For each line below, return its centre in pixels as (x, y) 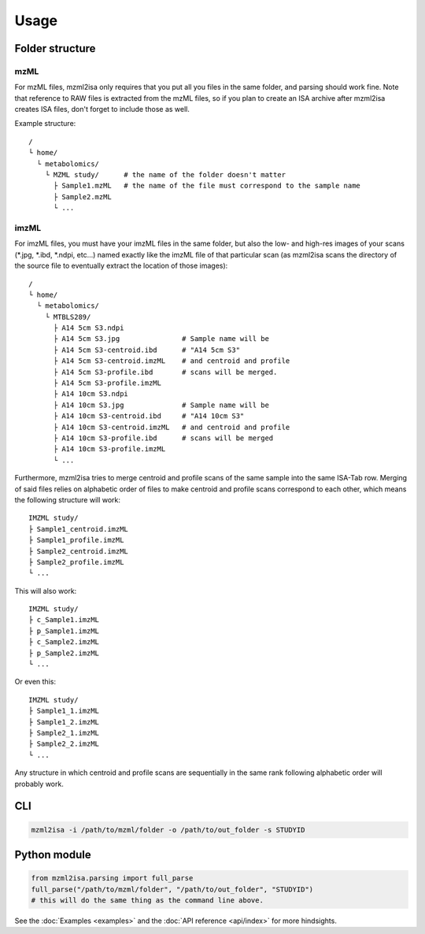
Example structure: (45, 124)
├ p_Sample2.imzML (64, 653)
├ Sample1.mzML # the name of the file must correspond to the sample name (207, 186)
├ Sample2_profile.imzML (76, 562)
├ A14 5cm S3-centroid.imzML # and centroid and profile (172, 361)
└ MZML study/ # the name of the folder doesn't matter (165, 175)
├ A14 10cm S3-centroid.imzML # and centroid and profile (172, 427)
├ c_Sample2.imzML (64, 642)
